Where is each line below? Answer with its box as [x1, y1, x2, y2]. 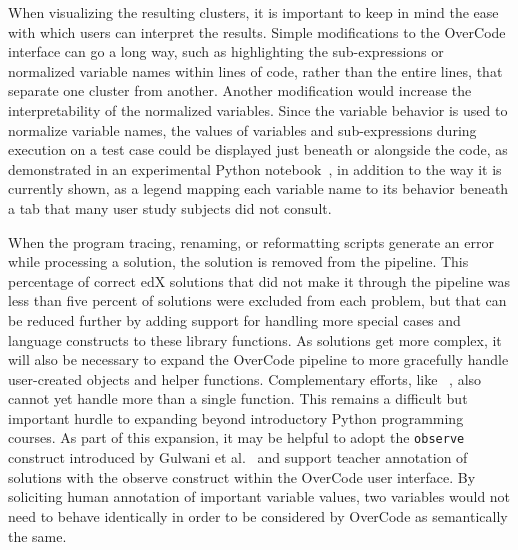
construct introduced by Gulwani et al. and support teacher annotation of [8, 447, 468, 468]
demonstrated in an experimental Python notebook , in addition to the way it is [8, 158, 502, 179]
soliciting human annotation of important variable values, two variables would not [8, 486, 511, 507]
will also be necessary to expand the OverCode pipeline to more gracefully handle [8, 349, 509, 370]
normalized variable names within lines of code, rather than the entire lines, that [8, 60, 503, 81]
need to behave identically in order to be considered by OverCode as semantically [8, 505, 508, 526]
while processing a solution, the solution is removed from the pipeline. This [8, 251, 469, 272]
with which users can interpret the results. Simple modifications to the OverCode [8, 21, 506, 42]
